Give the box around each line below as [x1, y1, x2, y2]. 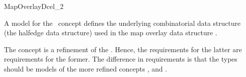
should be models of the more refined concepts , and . [4, 63, 167, 74]
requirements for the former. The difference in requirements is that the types [4, 54, 238, 64]
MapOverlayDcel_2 [4, 1, 64, 11]
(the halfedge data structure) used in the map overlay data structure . [4, 27, 217, 38]
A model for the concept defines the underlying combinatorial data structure [4, 17, 241, 28]
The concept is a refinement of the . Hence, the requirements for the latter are [4, 44, 242, 54]
